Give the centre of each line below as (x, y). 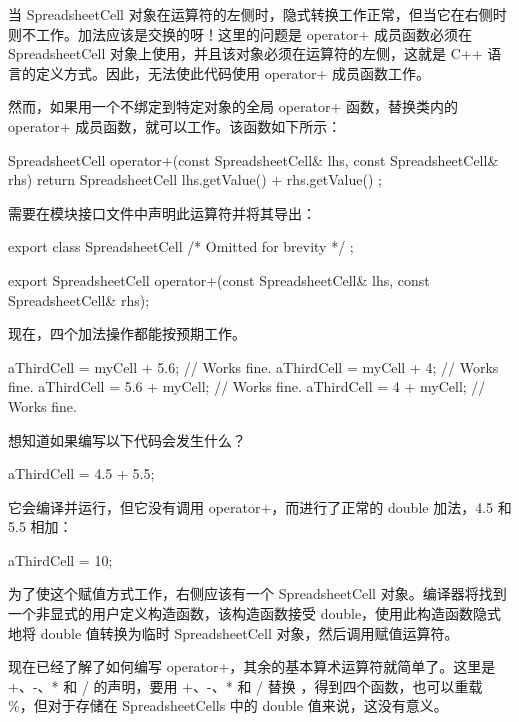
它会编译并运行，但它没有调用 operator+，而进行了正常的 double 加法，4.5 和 (260, 506)
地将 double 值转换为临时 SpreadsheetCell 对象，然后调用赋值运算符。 (233, 632)
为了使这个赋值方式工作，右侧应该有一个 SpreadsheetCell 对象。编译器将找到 (257, 593)
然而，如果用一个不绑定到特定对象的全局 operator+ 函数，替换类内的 (233, 106)
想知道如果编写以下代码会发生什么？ (127, 439)
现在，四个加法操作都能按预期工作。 (127, 333)
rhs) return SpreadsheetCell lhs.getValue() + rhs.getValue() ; (195, 179)
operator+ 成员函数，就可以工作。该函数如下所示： (175, 125)
